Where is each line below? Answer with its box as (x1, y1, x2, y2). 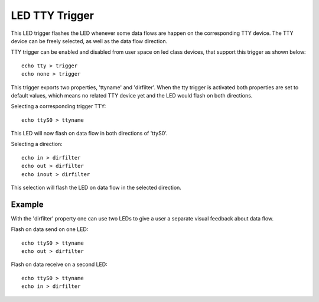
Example (11, 199, 44, 209)
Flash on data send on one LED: (11, 226, 89, 233)
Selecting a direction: (11, 141, 63, 148)
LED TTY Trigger (11, 9, 95, 22)
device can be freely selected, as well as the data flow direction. (11, 37, 168, 44)
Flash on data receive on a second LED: (11, 261, 108, 268)
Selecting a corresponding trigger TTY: (11, 103, 106, 110)
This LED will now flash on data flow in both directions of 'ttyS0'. (11, 130, 168, 137)
